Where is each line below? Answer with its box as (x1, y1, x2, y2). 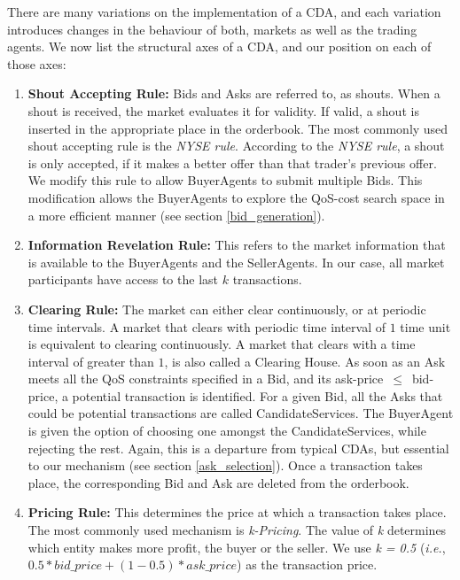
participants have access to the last (27, 270, 218, 289)
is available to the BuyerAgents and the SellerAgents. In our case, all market (27, 252, 445, 271)
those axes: (7, 54, 66, 73)
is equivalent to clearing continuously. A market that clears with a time (27, 335, 416, 353)
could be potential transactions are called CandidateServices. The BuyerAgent (27, 404, 454, 422)
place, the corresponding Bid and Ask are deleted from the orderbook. (27, 473, 409, 491)
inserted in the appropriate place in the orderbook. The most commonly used (27, 119, 448, 137)
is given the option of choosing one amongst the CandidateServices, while (27, 421, 426, 440)
